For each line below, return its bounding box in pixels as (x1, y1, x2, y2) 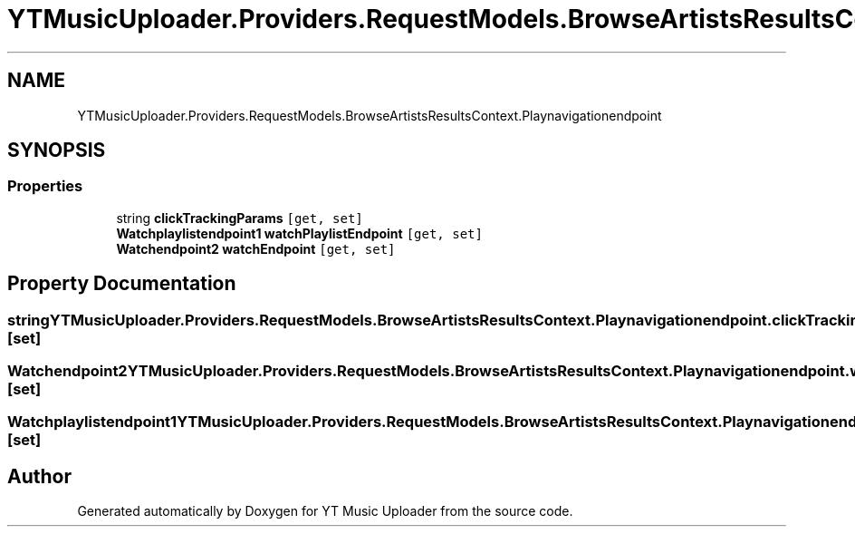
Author (7, 464, 72, 488)
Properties (7, 177, 83, 196)
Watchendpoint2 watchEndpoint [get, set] (116, 240, 396, 257)
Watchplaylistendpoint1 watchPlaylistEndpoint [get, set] (116, 225, 483, 241)
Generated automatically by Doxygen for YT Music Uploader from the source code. (77, 503, 573, 519)
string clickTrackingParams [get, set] (116, 209, 363, 226)
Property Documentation (7, 272, 236, 296)
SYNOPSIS (7, 139, 106, 162)
